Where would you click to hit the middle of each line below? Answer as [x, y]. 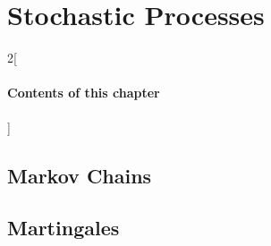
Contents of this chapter [84, 93]
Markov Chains [80, 175]
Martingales [64, 228]
